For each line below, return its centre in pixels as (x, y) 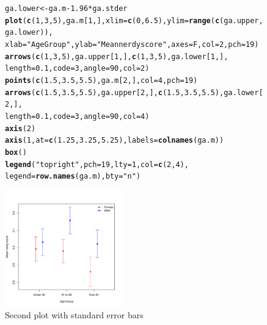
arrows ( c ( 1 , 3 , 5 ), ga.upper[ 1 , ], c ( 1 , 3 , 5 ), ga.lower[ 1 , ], (117, 56)
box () (16, 152)
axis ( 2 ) (20, 128)
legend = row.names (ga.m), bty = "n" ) (73, 177)
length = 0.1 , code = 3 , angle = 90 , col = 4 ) (77, 116)
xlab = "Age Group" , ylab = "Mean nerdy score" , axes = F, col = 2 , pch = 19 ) (132, 44)
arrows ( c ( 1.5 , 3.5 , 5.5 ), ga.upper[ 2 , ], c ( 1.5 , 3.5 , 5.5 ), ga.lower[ (134, 92)
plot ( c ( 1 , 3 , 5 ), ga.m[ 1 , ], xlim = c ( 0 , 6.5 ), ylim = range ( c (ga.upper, (134, 20)
